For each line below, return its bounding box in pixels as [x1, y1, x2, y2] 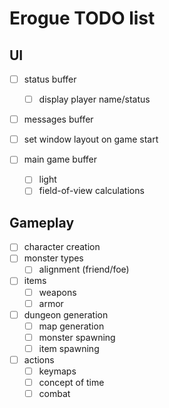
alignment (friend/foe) [38, 263, 130, 276]
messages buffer [23, 113, 94, 126]
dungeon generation [23, 308, 109, 321]
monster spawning [38, 331, 116, 343]
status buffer [23, 73, 77, 85]
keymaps [38, 365, 77, 377]
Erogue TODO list [9, 7, 156, 30]
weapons [38, 286, 77, 298]
